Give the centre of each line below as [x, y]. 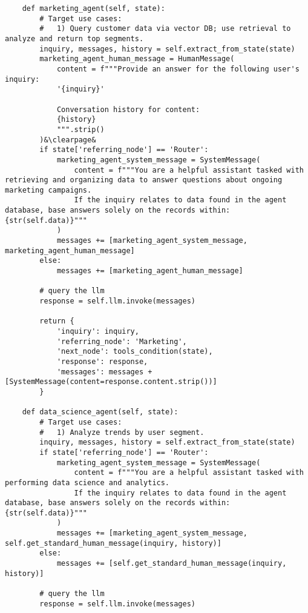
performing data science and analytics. [87, 482]
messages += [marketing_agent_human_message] [150, 271]
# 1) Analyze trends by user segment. [122, 432]
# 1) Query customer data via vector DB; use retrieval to [165, 29]
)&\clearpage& [68, 140]
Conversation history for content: [128, 109]
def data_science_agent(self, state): [100, 412]
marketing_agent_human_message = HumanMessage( [137, 59]
